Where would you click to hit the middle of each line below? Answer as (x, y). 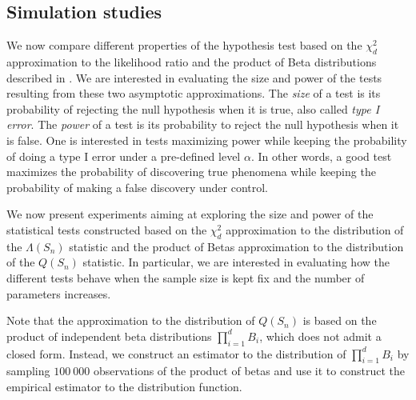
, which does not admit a (320, 336)
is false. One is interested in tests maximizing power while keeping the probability (207, 140)
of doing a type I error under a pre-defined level (124, 156)
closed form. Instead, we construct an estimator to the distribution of (176, 353)
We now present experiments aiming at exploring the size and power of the (190, 214)
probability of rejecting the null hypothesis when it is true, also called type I (193, 108)
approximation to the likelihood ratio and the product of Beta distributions (192, 62)
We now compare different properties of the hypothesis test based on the (184, 45)
